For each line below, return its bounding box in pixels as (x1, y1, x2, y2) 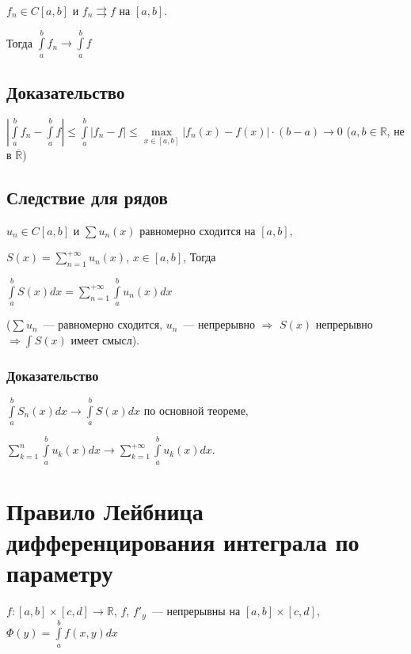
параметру (6, 557, 113, 589)
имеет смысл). (70, 331, 140, 348)
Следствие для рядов (6, 184, 168, 209)
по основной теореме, (143, 401, 249, 418)
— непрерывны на (151, 603, 241, 619)
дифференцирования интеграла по (6, 525, 360, 557)
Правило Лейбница (6, 494, 204, 527)
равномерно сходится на (139, 222, 256, 238)
